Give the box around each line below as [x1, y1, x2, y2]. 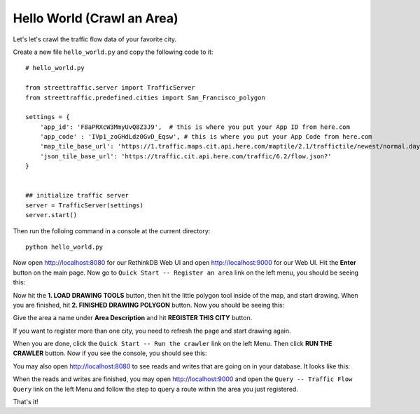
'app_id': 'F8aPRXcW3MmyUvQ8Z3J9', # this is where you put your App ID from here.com [39, 123, 350, 131]
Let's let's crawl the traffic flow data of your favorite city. [13, 35, 177, 43]
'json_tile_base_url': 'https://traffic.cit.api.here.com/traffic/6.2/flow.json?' [39, 152, 332, 160]
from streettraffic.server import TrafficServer [25, 84, 195, 92]
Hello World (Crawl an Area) [13, 11, 178, 26]
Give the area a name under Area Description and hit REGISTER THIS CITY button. [13, 314, 253, 322]
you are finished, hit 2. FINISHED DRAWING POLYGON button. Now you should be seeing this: [13, 301, 285, 309]
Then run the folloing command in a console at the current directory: [13, 226, 211, 235]
